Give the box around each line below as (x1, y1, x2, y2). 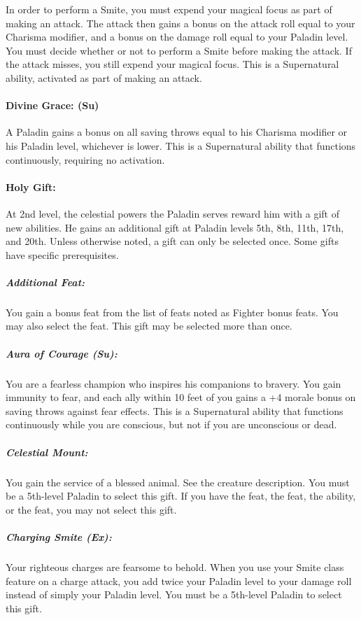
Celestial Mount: (6, 444, 88, 459)
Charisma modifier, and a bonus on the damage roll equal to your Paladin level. (6, 29, 348, 44)
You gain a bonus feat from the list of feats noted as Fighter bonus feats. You (6, 304, 339, 319)
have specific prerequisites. (6, 247, 119, 262)
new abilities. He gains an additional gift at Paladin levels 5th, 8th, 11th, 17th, (6, 220, 344, 234)
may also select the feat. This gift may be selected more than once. (6, 318, 292, 333)
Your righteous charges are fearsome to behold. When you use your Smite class (6, 559, 344, 574)
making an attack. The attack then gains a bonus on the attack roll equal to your (6, 15, 355, 30)
